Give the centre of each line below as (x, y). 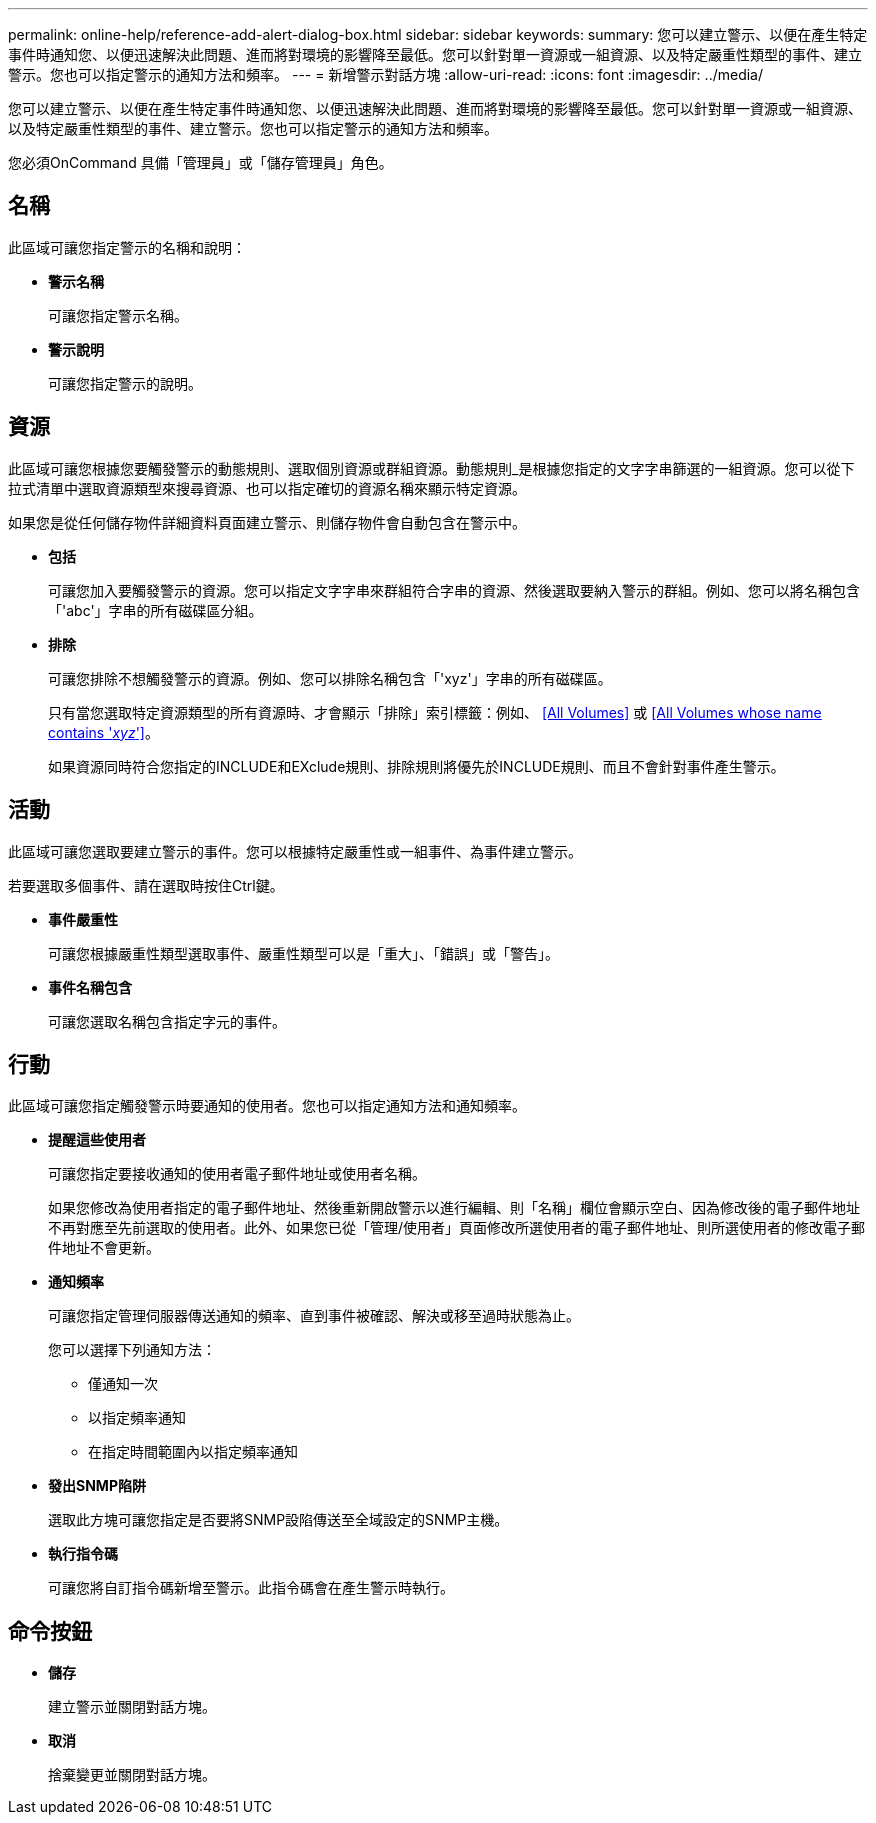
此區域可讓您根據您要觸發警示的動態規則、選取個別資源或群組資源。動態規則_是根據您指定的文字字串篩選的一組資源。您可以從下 (431, 468)
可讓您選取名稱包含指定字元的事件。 (167, 1021)
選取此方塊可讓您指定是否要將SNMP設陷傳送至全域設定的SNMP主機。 (278, 1520)
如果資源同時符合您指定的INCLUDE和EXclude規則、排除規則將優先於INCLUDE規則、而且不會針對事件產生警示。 (416, 766)
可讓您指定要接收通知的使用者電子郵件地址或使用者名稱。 (237, 1174)
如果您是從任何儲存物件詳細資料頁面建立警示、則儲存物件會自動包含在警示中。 (267, 522)
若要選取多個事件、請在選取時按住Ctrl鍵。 (146, 885)
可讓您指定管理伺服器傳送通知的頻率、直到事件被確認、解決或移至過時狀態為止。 (314, 1316)
